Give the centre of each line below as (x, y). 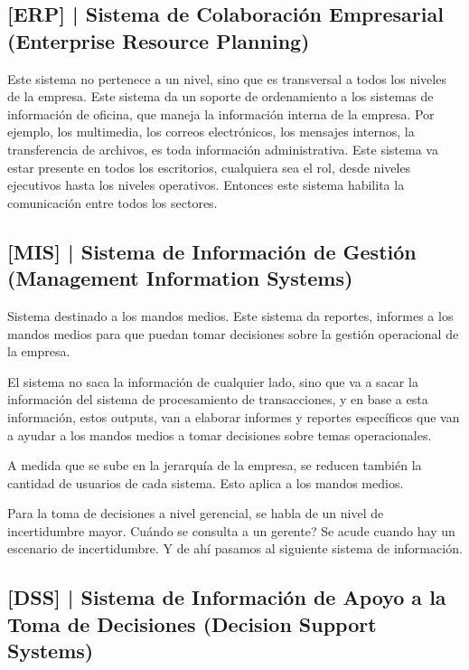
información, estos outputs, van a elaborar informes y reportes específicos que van (234, 416)
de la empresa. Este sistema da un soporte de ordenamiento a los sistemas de (220, 96)
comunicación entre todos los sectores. (113, 202)
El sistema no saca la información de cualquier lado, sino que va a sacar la (213, 381)
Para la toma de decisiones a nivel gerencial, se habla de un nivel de (196, 513)
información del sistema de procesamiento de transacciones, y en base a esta (218, 399)
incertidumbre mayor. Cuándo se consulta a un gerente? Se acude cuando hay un (231, 530)
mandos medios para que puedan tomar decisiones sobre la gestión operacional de (233, 333)
